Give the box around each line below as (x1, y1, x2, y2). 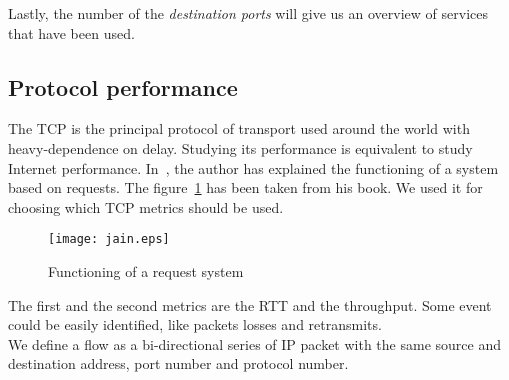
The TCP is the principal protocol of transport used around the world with (8, 118, 470, 139)
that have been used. (8, 22, 135, 43)
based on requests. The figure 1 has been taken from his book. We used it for (8, 177, 483, 198)
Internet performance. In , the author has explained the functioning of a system (8, 157, 499, 178)
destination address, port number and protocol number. (8, 353, 349, 374)
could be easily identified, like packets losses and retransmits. (8, 314, 382, 335)
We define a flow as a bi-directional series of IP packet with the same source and (8, 333, 501, 354)
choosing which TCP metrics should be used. (8, 196, 284, 217)
